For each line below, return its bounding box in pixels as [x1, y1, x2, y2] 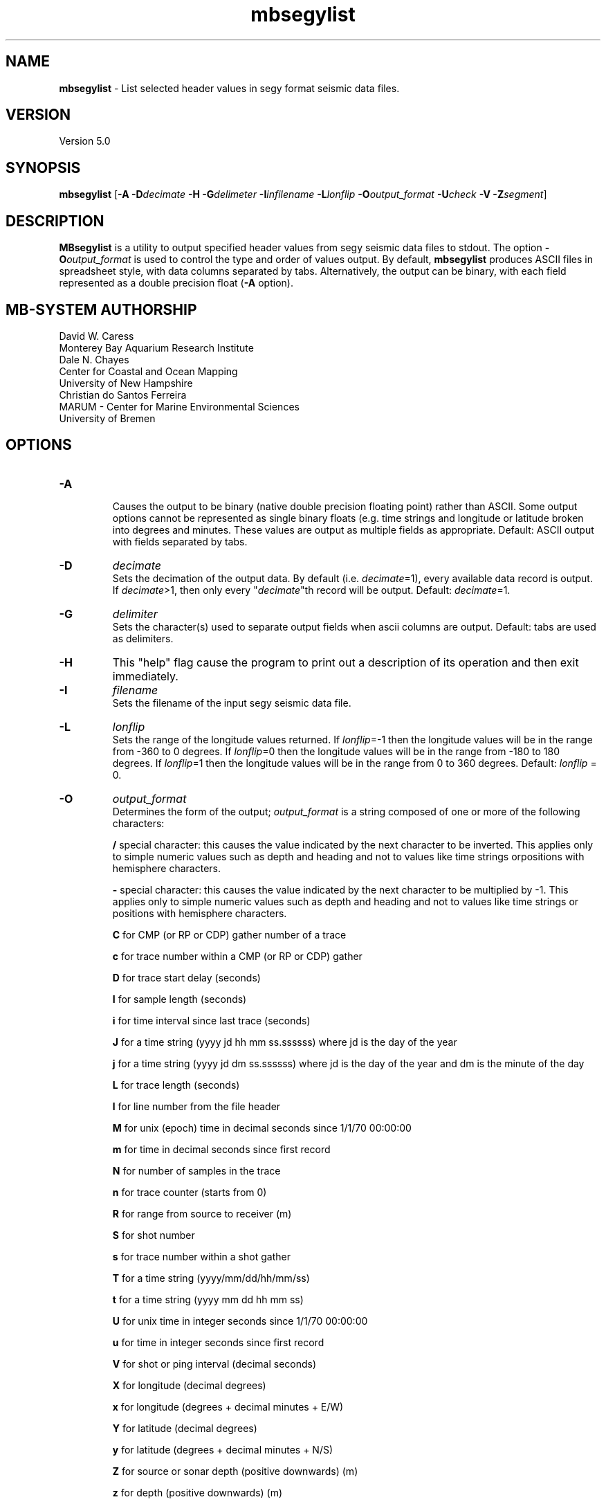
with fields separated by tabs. [112, 535, 248, 547]
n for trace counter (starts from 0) [112, 1186, 267, 1198]
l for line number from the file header [112, 1100, 281, 1112]
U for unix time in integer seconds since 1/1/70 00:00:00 [112, 1314, 368, 1327]
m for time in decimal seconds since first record [112, 1143, 331, 1155]
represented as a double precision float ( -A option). [59, 277, 293, 289]
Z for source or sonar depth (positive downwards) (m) [112, 1465, 358, 1477]
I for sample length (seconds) [112, 993, 247, 1005]
